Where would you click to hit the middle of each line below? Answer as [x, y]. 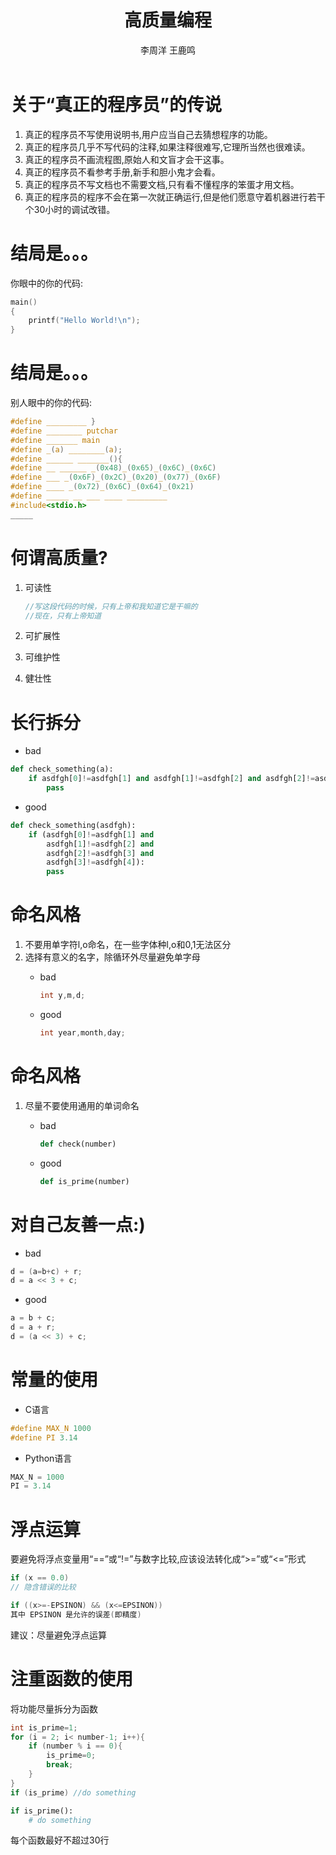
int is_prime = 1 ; [44, 1727]
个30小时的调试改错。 [70, 209]
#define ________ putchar [64, 431]
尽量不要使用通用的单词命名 [82, 1105]
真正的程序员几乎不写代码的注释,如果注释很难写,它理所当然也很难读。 [167, 147]
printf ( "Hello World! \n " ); [84, 321]
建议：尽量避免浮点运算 [58, 1635]
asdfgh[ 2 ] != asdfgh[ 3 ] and [100, 853]
